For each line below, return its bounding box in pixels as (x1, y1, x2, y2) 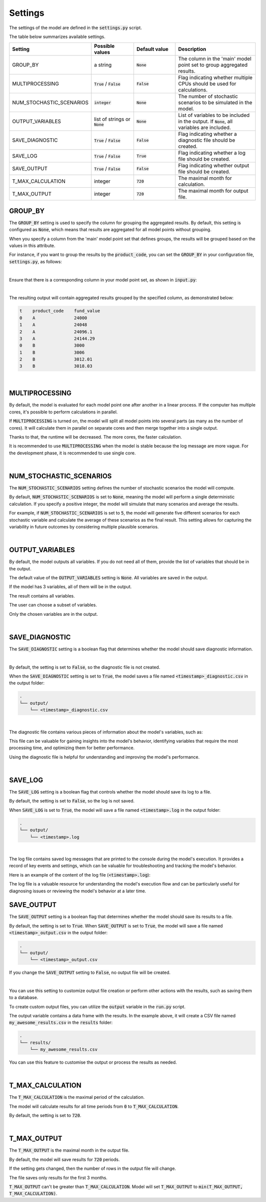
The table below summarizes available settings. (9, 34, 105, 40)
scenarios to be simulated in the (178, 99, 252, 106)
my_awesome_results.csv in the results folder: (9, 1020, 113, 1026)
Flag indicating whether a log (178, 150, 246, 157)
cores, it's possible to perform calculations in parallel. (9, 409, 118, 415)
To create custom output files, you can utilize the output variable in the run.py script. (9, 1003, 186, 1009)
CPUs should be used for (178, 80, 236, 87)
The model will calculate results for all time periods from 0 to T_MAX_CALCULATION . (9, 1103, 179, 1109)
